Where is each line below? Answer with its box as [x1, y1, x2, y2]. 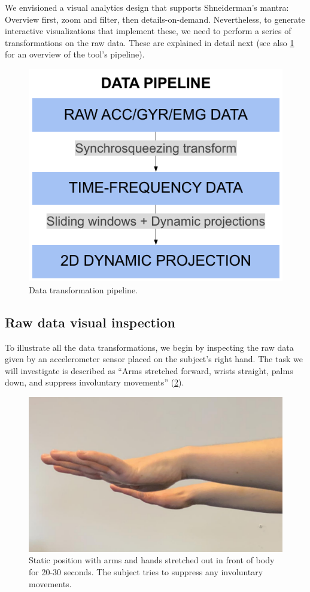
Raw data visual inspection [5, 312, 176, 331]
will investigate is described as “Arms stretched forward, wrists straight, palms [5, 364, 293, 377]
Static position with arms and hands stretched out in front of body [29, 554, 275, 566]
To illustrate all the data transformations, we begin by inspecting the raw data [5, 341, 294, 353]
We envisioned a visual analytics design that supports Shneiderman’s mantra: [5, 1, 289, 13]
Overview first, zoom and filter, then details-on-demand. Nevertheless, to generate [5, 13, 305, 25]
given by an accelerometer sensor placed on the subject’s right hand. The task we [5, 353, 303, 365]
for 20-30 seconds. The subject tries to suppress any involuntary [29, 566, 263, 578]
